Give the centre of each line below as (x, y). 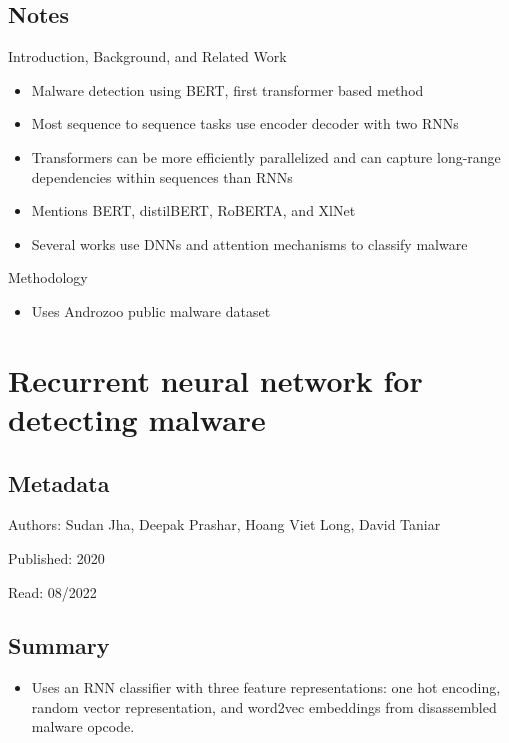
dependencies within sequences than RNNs (162, 176)
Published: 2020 (56, 557)
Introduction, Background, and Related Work (147, 56)
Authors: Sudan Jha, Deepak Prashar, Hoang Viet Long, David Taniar (224, 524)
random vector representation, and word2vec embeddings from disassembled (264, 706)
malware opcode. (83, 726)
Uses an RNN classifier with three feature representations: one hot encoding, (266, 687)
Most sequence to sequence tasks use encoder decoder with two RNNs (245, 123)
